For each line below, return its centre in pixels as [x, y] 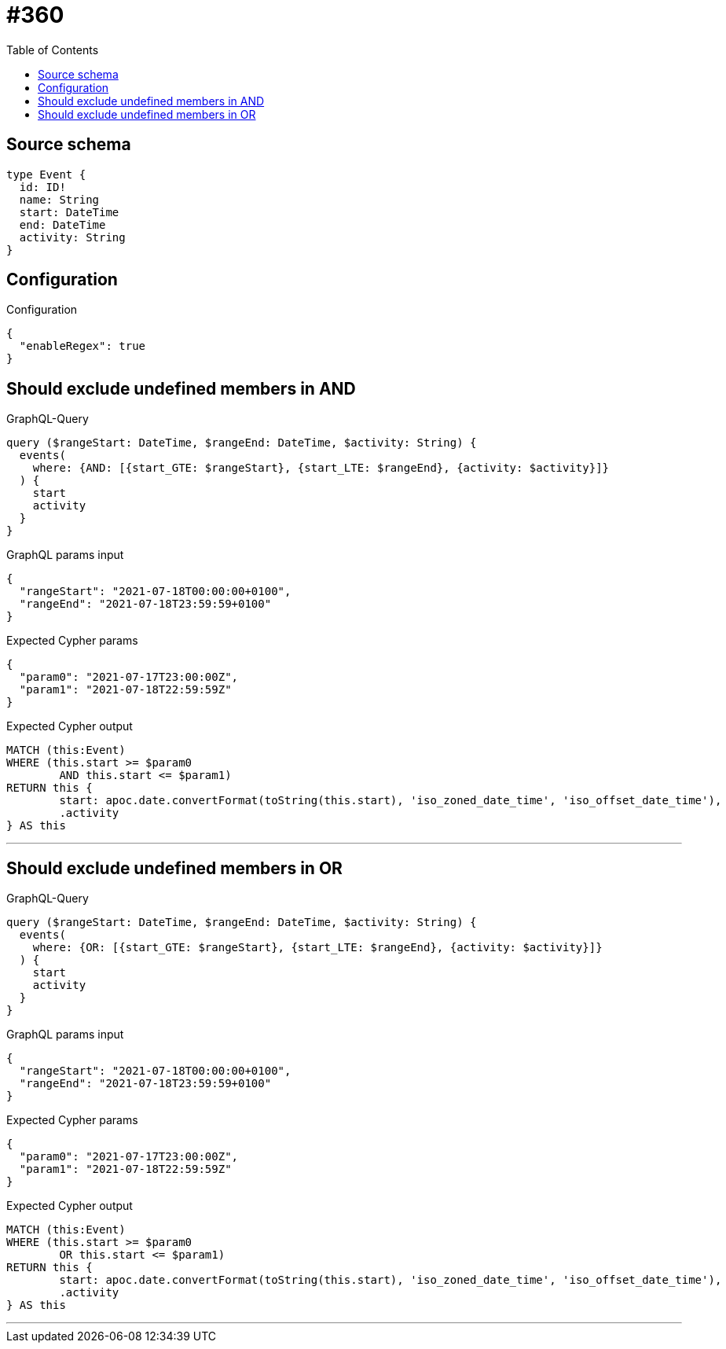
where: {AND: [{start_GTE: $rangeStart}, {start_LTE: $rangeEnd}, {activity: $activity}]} [321, 468]
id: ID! [42, 187]
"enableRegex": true [82, 346]
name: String [59, 199]
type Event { [46, 174]
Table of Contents [53, 50]
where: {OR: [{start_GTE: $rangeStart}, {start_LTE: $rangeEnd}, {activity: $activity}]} [317, 948]
